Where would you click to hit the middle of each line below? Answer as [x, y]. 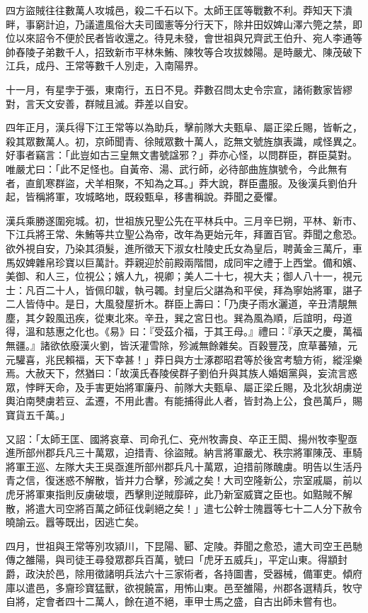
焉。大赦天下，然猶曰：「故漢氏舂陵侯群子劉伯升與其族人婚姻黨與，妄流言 [177, 373]
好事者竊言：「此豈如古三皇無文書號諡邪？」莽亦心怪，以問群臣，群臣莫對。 [182, 155]
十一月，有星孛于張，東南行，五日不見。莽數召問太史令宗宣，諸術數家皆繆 [179, 89]
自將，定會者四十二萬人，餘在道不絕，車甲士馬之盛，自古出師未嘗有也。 [174, 601]
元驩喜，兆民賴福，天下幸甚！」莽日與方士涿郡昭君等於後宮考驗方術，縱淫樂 [184, 359]
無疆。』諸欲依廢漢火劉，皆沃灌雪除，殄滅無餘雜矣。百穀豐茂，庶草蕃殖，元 [182, 345]
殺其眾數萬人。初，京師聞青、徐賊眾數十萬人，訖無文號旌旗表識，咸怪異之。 [184, 141]
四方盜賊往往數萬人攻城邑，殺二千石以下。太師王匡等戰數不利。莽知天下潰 [179, 10]
